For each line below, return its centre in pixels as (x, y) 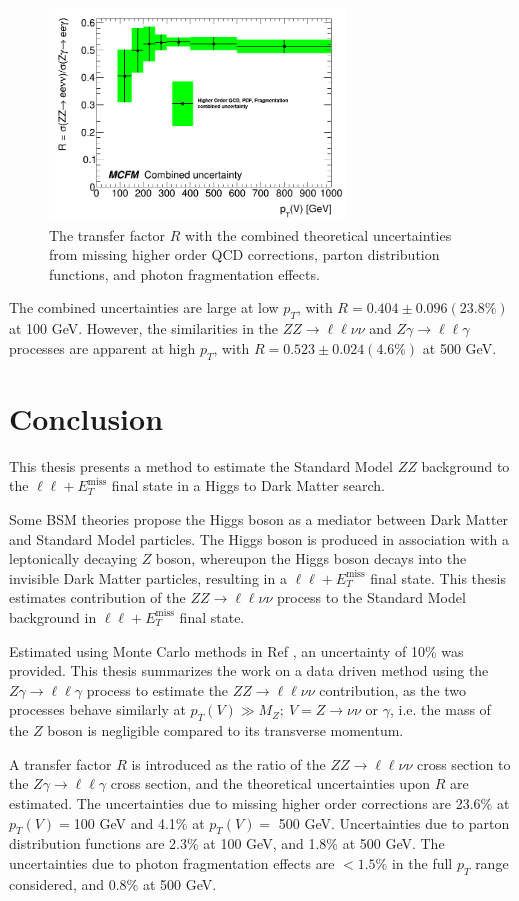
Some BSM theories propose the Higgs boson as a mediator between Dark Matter (259, 518)
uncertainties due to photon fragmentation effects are (172, 862)
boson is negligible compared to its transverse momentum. (225, 730)
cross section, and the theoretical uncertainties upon (270, 783)
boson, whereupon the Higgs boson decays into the (311, 558)
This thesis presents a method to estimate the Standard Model (201, 465)
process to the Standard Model (371, 597)
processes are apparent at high (102, 347)
